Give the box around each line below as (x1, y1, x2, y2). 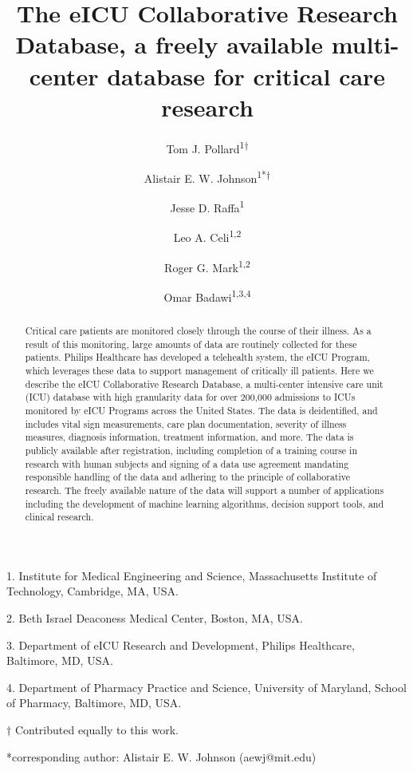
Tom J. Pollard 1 (166, 137, 245, 156)
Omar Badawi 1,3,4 (163, 286, 251, 305)
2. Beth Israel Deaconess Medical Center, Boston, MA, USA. (6, 610, 303, 627)
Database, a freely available (15, 28, 323, 61)
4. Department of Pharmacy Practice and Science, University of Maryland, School (6, 678, 407, 695)
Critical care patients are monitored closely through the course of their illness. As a (25, 323, 372, 337)
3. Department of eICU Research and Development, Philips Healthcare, (6, 636, 355, 653)
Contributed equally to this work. (14, 721, 179, 737)
